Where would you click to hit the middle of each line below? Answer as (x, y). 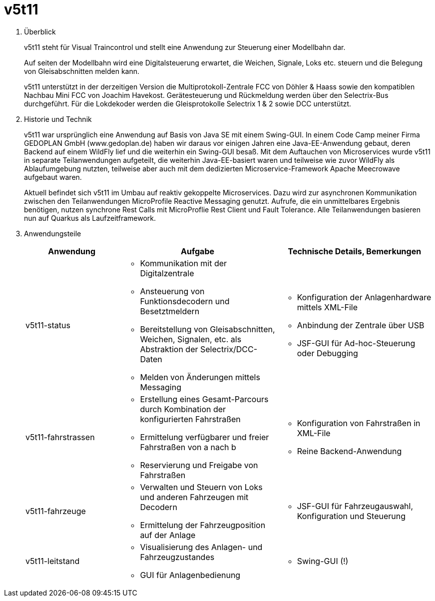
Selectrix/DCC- (228, 349)
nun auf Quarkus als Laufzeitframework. (90, 218)
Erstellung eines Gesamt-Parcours (204, 399)
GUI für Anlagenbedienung (190, 575)
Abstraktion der (169, 349)
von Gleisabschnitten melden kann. (82, 71)
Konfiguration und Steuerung (351, 516)
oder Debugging (327, 353)
